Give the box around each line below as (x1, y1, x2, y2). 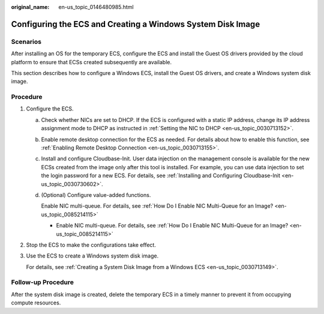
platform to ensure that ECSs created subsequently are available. (11, 58, 172, 65)
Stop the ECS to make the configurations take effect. (26, 241, 156, 249)
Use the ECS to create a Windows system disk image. (26, 252, 159, 259)
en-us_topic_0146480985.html (58, 4, 134, 10)
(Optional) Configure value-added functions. (41, 191, 151, 198)
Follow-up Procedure (11, 278, 74, 286)
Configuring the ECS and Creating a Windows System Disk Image (11, 19, 260, 29)
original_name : (11, 4, 50, 10)
